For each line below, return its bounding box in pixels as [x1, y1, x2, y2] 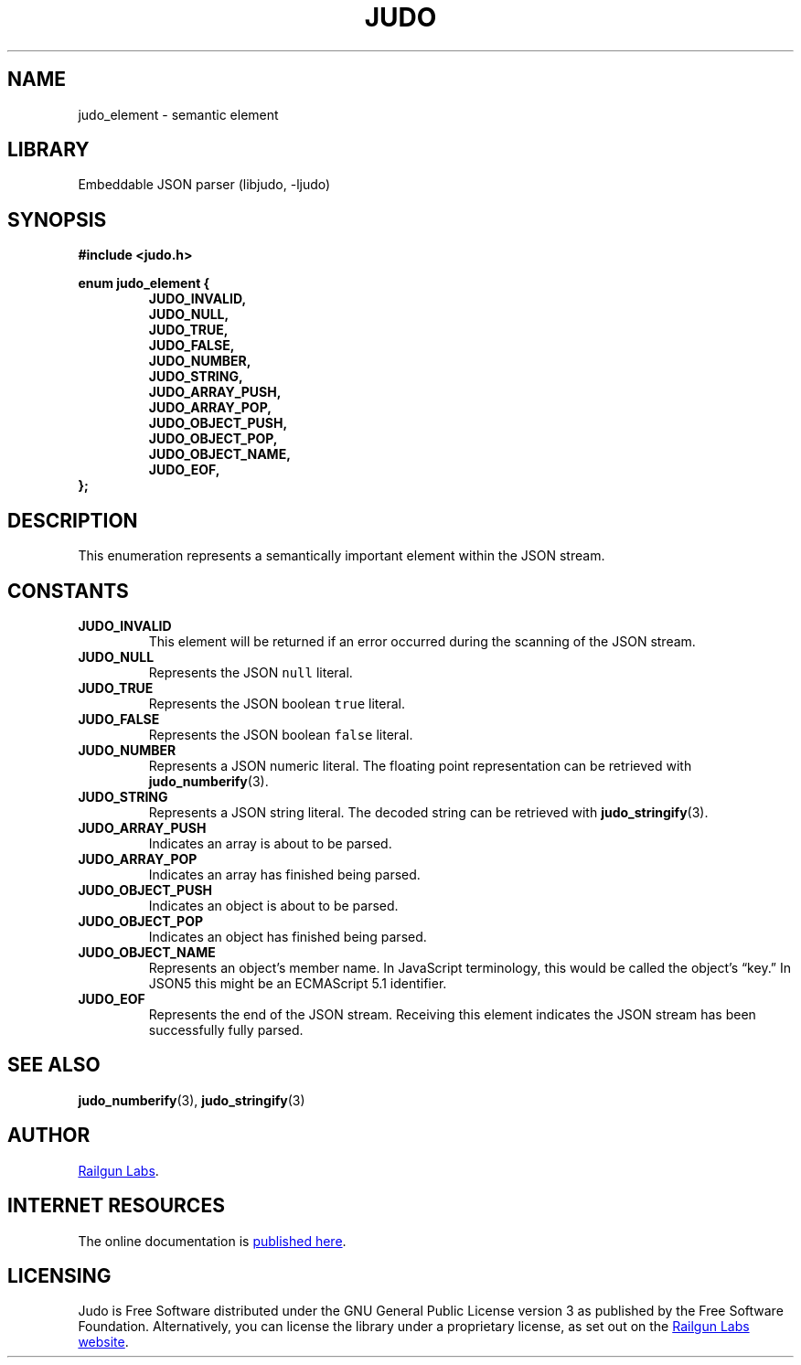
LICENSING [7, 1264, 112, 1287]
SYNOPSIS [7, 208, 107, 231]
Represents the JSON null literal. [148, 664, 353, 680]
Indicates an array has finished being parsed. [148, 866, 421, 882]
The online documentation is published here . [78, 1232, 347, 1249]
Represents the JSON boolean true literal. [148, 695, 405, 711]
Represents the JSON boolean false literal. [148, 726, 413, 742]
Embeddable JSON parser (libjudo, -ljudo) [78, 176, 331, 193]
